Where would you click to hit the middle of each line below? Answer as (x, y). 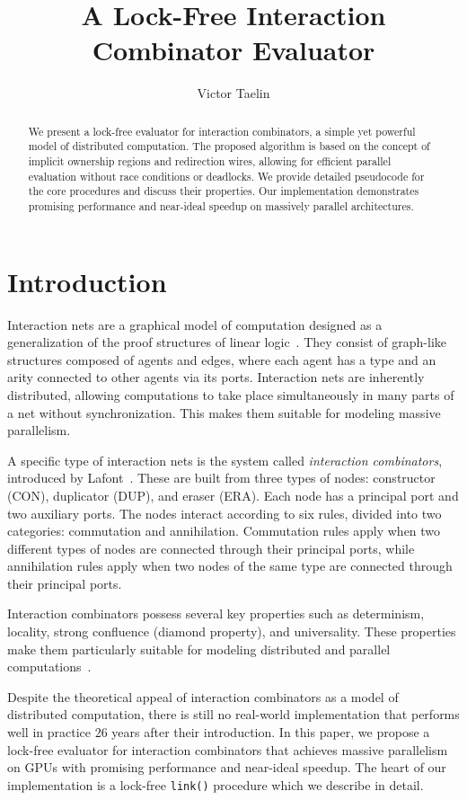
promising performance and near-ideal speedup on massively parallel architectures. (221, 205)
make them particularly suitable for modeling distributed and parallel (199, 649)
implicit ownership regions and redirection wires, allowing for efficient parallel (210, 161)
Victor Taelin (233, 93)
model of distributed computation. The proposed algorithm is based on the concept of (229, 146)
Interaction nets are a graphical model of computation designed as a (195, 324)
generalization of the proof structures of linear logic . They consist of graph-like (227, 342)
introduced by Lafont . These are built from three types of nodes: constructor (221, 478)
